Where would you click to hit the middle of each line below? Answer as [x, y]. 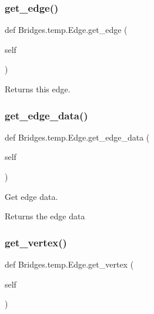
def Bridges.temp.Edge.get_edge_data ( [77, 137]
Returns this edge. [38, 89]
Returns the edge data [45, 216]
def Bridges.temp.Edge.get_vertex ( [69, 264]
